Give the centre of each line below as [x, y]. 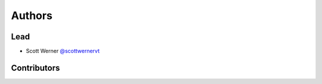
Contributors [35, 68]
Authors [32, 15]
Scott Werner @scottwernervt [63, 51]
